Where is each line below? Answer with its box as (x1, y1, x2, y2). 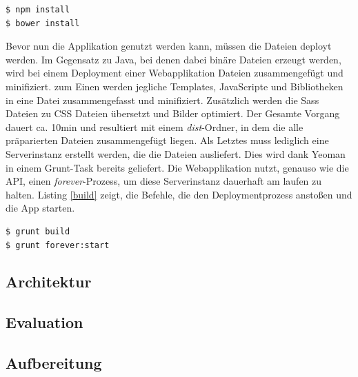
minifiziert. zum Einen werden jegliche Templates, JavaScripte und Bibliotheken (6, 79, 344, 93)
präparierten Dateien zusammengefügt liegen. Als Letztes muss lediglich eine (6, 133, 329, 147)
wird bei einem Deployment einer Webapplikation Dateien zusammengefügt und (6, 65, 344, 80)
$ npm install (6, 5, 70, 14)
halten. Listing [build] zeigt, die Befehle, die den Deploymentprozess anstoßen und (6, 187, 352, 201)
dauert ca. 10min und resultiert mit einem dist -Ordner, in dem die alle (6, 119, 304, 134)
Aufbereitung (6, 352, 102, 374)
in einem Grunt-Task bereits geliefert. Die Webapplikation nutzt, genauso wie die (6, 160, 349, 174)
